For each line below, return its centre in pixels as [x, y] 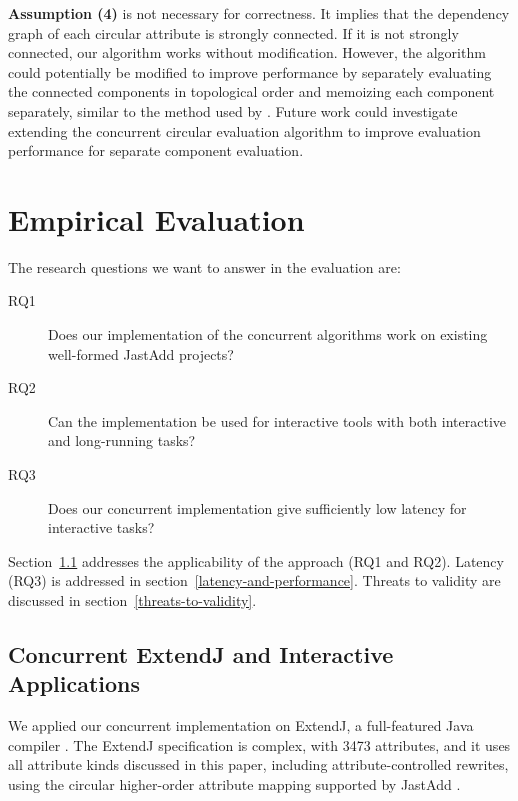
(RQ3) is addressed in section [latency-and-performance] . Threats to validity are [254, 580]
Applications [74, 683]
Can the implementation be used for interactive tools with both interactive [277, 420]
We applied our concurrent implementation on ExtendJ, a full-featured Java [241, 725]
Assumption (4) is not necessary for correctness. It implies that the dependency [259, 13]
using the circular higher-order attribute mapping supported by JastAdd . [234, 783]
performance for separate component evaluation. [156, 150]
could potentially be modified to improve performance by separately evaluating [250, 71]
